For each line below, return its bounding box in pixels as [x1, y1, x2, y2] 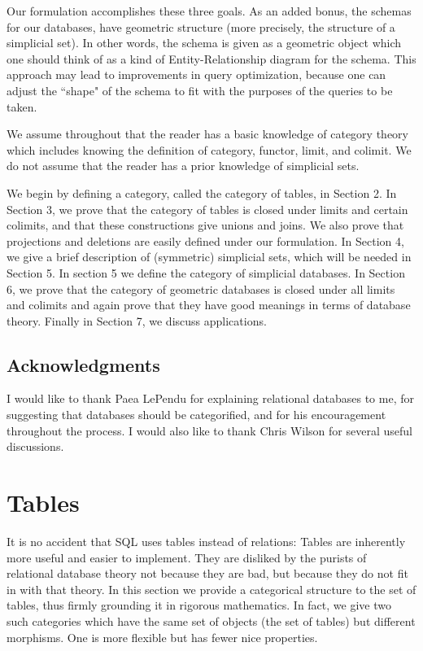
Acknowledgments [7, 352, 160, 377]
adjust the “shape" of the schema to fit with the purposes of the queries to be [7, 81, 393, 98]
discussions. [7, 438, 64, 455]
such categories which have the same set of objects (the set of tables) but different [7, 612, 416, 629]
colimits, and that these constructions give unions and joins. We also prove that [7, 216, 404, 234]
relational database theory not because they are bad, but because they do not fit [7, 565, 408, 582]
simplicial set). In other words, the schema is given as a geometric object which [7, 34, 402, 51]
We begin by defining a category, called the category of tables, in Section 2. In [7, 184, 397, 201]
